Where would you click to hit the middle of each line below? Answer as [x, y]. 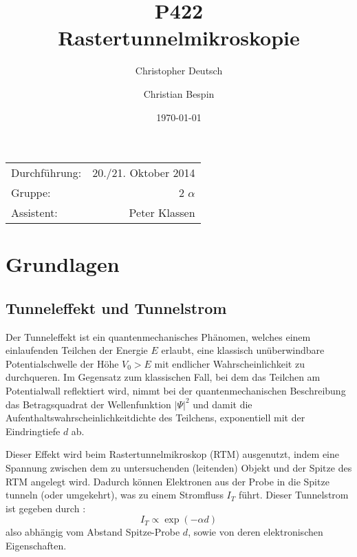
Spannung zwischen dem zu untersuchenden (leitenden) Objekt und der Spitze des [179, 468]
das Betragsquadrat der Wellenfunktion [88, 404]
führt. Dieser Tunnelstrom [293, 495]
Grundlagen [63, 264]
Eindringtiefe [33, 431]
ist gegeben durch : [46, 508]
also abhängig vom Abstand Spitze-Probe [93, 532]
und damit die [223, 404]
